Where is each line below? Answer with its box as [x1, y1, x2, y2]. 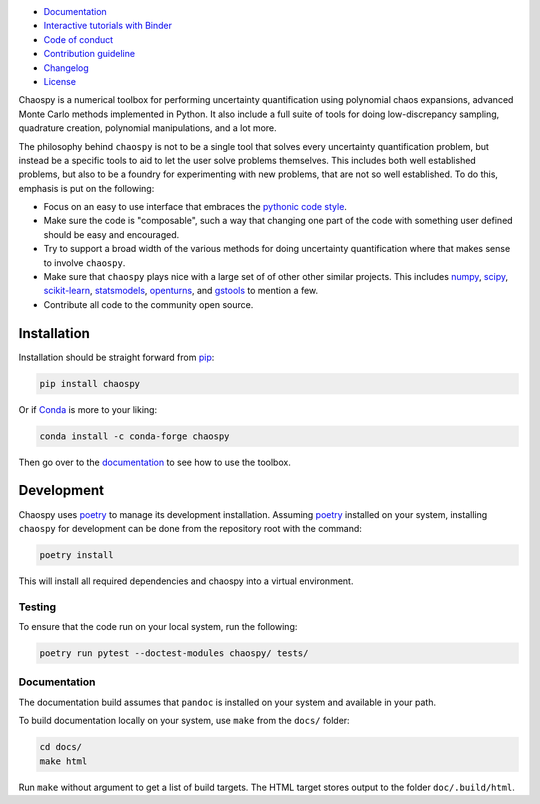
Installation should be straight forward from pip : [18, 351, 215, 363]
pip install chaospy [39, 378, 140, 389]
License [43, 75, 77, 87]
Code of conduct [43, 33, 114, 45]
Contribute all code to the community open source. [43, 298, 254, 310]
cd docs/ [39, 741, 83, 753]
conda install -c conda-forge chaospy [39, 430, 230, 442]
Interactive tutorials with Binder [43, 20, 172, 32]
